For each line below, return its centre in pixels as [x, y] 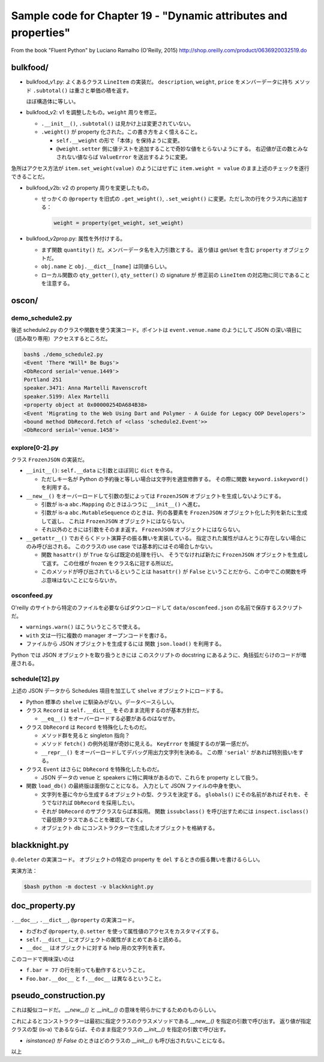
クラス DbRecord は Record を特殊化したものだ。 [88, 727]
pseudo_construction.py [58, 996]
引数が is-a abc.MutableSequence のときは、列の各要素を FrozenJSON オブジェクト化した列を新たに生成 [174, 513]
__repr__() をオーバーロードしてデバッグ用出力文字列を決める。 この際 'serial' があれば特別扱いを [169, 752]
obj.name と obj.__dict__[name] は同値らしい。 [106, 266]
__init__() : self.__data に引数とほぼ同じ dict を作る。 [101, 471]
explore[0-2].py [35, 447]
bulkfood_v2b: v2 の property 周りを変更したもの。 [89, 188]
